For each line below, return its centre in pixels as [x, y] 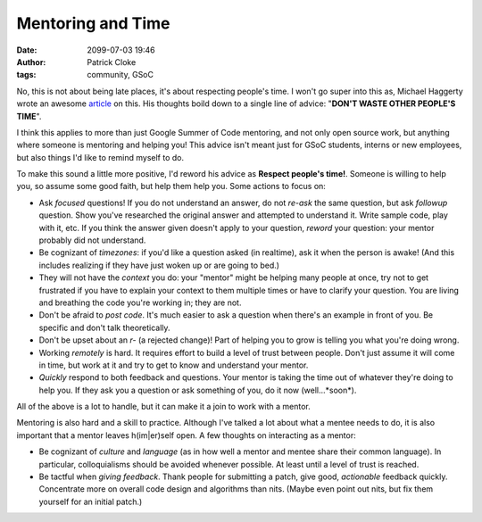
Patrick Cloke [112, 62]
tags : [26, 75]
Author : [31, 62]
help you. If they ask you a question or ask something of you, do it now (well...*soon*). [198, 390]
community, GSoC [120, 75]
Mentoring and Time [93, 23]
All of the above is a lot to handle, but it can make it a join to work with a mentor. [164, 407]
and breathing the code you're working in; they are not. [140, 302]
